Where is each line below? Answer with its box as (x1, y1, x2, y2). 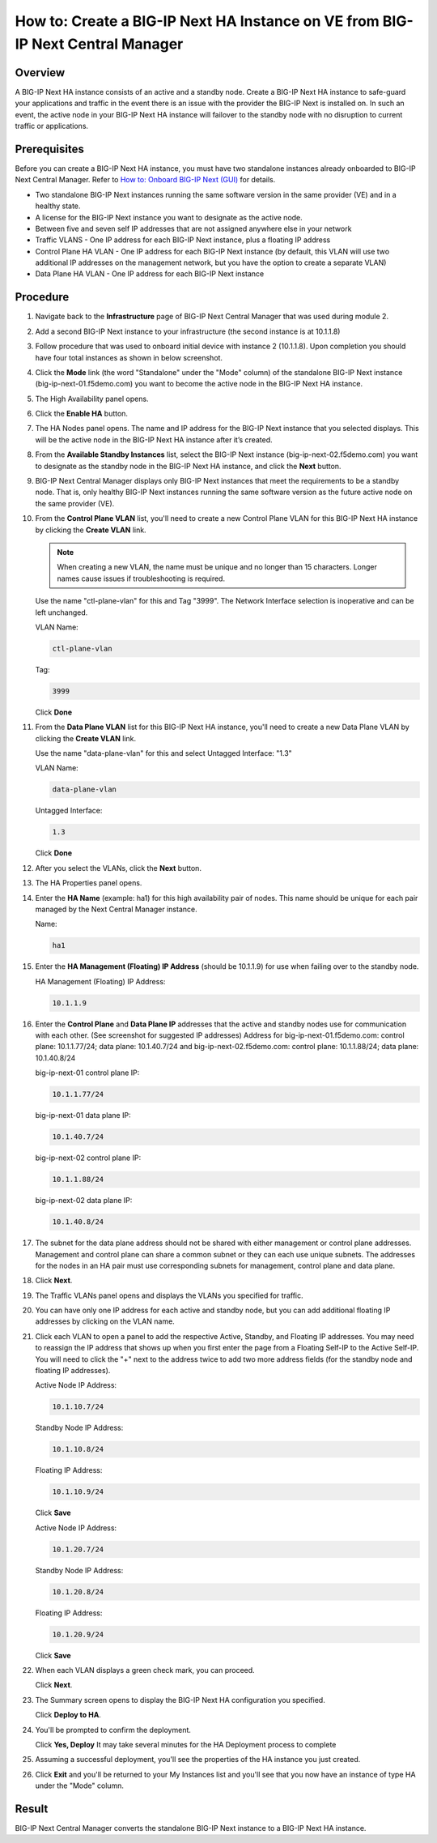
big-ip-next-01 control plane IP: (35, 1068, 140, 1077)
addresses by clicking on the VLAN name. (35, 1316, 176, 1326)
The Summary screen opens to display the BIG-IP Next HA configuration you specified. (35, 1695, 325, 1704)
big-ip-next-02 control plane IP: (35, 1153, 142, 1163)
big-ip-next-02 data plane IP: (35, 1196, 133, 1205)
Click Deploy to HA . (35, 1710, 101, 1720)
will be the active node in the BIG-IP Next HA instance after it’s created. (35, 434, 273, 445)
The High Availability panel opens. (35, 394, 149, 403)
